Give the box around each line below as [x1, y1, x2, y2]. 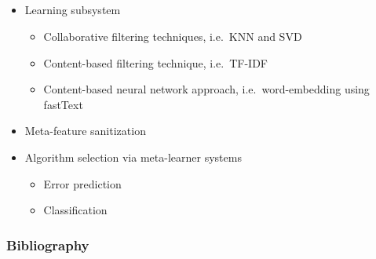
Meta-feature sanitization [24, 122, 146, 139]
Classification [43, 202, 108, 218]
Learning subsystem [24, 2, 121, 18]
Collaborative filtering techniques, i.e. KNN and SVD [43, 27, 302, 44]
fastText [43, 96, 83, 112]
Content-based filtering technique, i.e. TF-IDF [43, 54, 268, 71]
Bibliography [6, 235, 89, 254]
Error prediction [43, 175, 122, 192]
